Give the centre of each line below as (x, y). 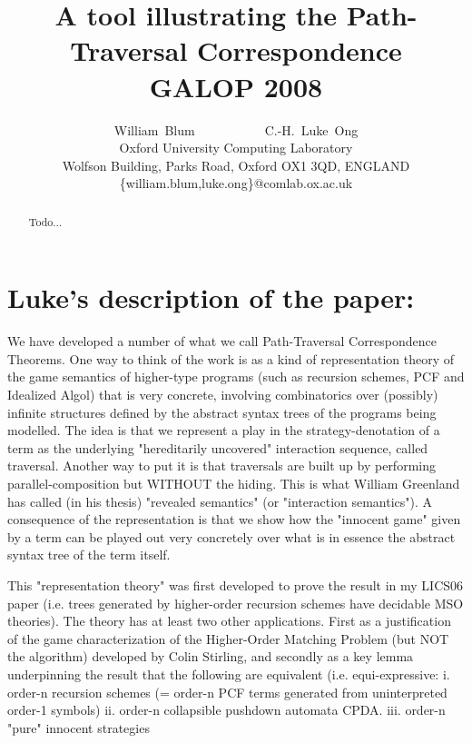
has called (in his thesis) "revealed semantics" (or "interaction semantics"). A (220, 501)
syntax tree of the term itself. (89, 555)
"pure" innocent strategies (79, 727)
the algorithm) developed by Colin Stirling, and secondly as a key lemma (211, 656)
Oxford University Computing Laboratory (236, 148)
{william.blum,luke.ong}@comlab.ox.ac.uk (236, 183)
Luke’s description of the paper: (211, 297)
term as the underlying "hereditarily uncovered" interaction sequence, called (218, 447)
